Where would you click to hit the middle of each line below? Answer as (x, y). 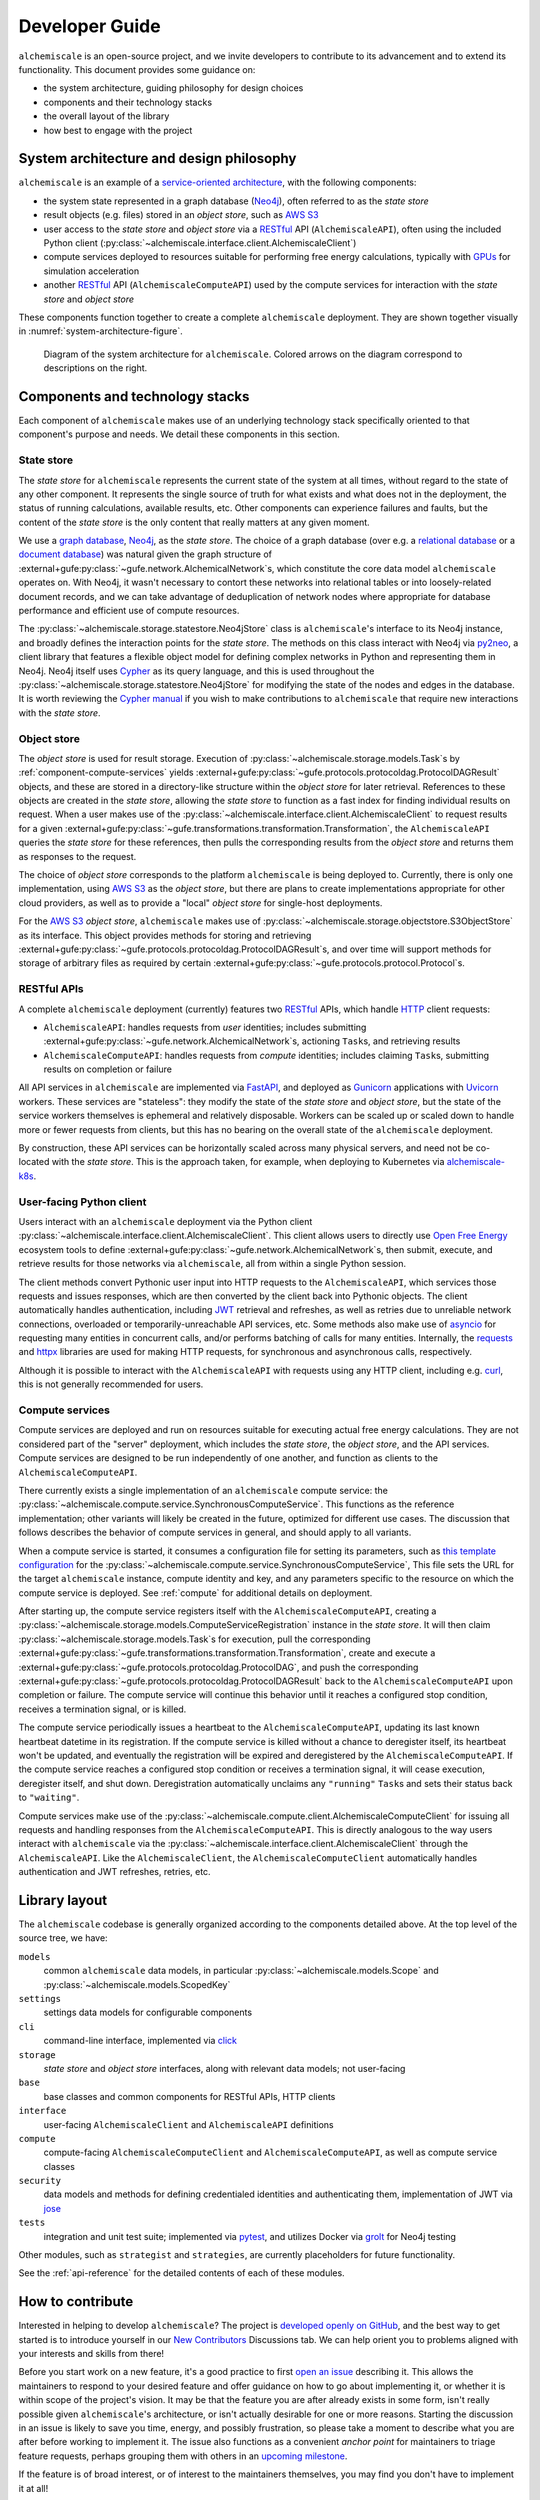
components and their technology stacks (128, 102)
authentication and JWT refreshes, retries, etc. (114, 1872)
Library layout (63, 1900)
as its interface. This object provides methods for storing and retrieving (165, 935)
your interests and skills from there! (91, 2354)
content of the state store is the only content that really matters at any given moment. (194, 522)
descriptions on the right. (95, 368)
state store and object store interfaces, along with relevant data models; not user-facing (224, 2068)
